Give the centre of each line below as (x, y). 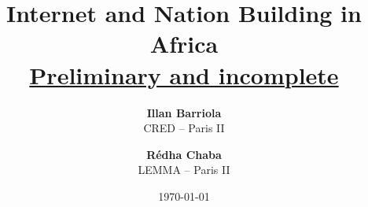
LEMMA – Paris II (184, 170)
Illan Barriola (184, 112)
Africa (184, 44)
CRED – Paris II (184, 128)
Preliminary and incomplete (184, 74)
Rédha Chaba (184, 154)
